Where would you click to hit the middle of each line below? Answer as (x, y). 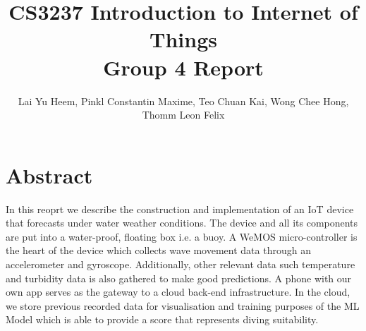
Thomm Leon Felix (183, 115)
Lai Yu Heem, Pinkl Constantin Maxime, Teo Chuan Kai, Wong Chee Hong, (183, 101)
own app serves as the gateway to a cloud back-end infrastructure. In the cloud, (178, 292)
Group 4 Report (183, 67)
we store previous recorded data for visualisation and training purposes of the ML (183, 305)
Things (183, 39)
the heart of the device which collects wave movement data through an (158, 250)
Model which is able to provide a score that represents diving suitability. (162, 319)
